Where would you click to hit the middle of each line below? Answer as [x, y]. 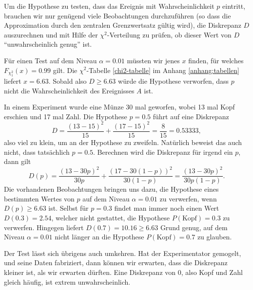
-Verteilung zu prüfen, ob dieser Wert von [169, 34]
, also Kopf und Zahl [212, 272]
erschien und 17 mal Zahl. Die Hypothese [66, 116]
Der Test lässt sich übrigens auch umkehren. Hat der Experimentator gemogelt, [123, 253]
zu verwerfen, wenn [188, 198]
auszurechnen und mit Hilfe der [51, 34]
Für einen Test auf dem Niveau [50, 60]
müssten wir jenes [153, 60]
